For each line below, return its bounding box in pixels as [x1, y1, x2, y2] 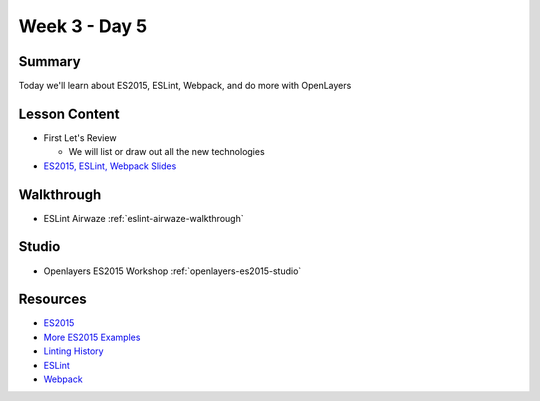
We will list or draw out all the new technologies [68, 146, 265, 158]
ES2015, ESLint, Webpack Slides [43, 160, 177, 172]
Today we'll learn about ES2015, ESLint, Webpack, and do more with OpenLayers [18, 80, 352, 92]
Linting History [43, 345, 104, 357]
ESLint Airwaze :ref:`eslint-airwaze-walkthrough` [43, 212, 244, 224]
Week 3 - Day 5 [18, 15, 148, 37]
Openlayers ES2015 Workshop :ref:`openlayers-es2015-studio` [43, 265, 302, 277]
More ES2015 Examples [43, 331, 141, 343]
